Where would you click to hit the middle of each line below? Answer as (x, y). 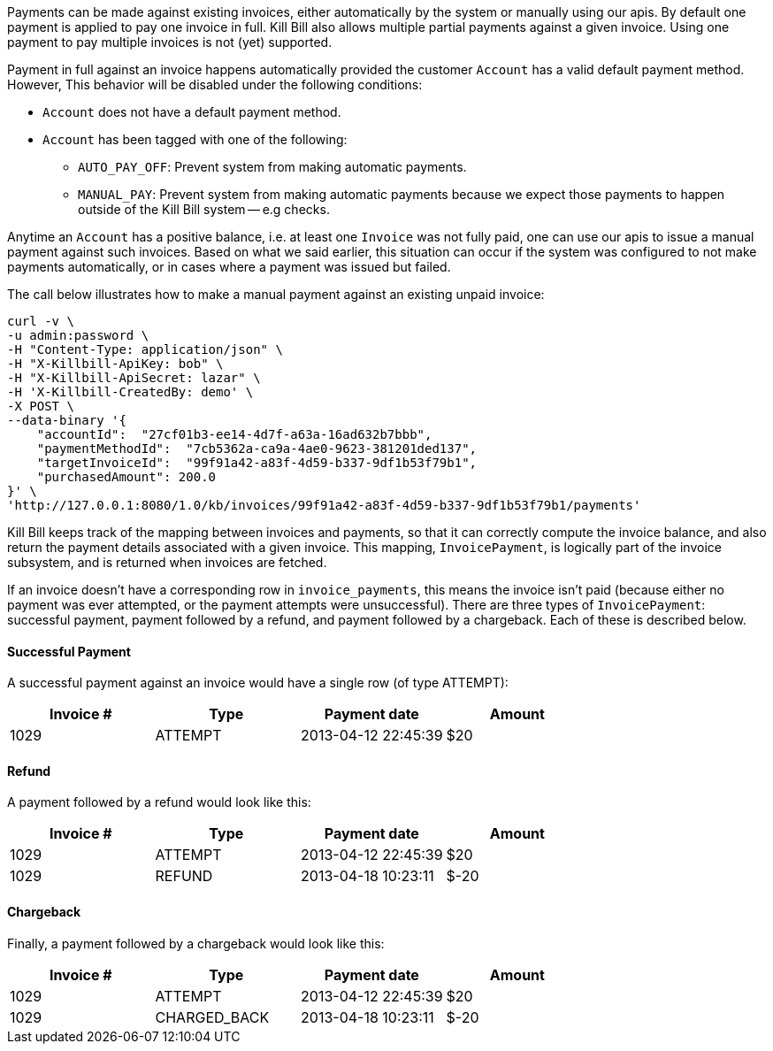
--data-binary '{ (67, 420)
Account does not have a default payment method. (192, 112)
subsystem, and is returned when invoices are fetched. (167, 562)
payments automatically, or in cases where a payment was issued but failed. (229, 267)
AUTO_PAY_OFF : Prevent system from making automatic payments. (272, 167)
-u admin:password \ (78, 335)
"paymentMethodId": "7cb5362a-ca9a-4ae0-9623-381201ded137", (257, 449)
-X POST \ (41, 406)
